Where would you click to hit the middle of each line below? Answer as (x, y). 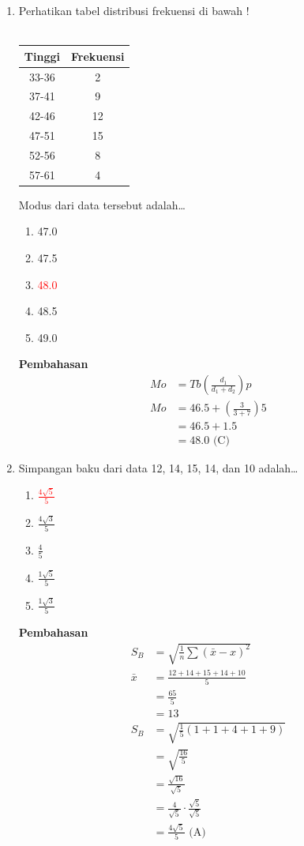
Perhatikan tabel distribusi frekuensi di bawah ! (134, 10)
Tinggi (42, 56)
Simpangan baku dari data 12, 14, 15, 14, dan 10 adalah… (158, 468)
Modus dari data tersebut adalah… (102, 204)
